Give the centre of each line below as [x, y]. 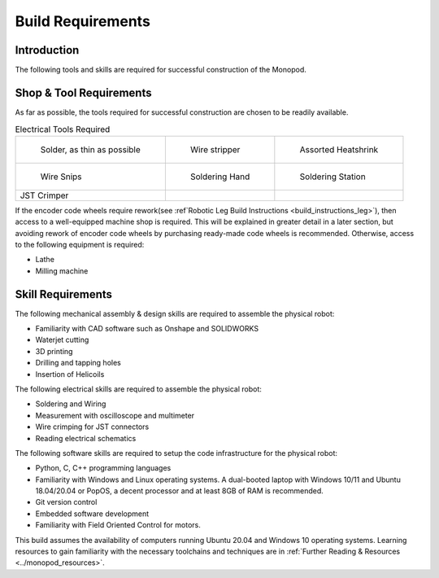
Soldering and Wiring [71, 404]
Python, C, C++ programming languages [103, 468]
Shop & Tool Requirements [83, 92]
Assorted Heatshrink [339, 149]
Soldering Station [333, 177]
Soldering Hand [220, 177]
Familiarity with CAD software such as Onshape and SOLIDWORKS [147, 328]
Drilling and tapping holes [78, 363]
